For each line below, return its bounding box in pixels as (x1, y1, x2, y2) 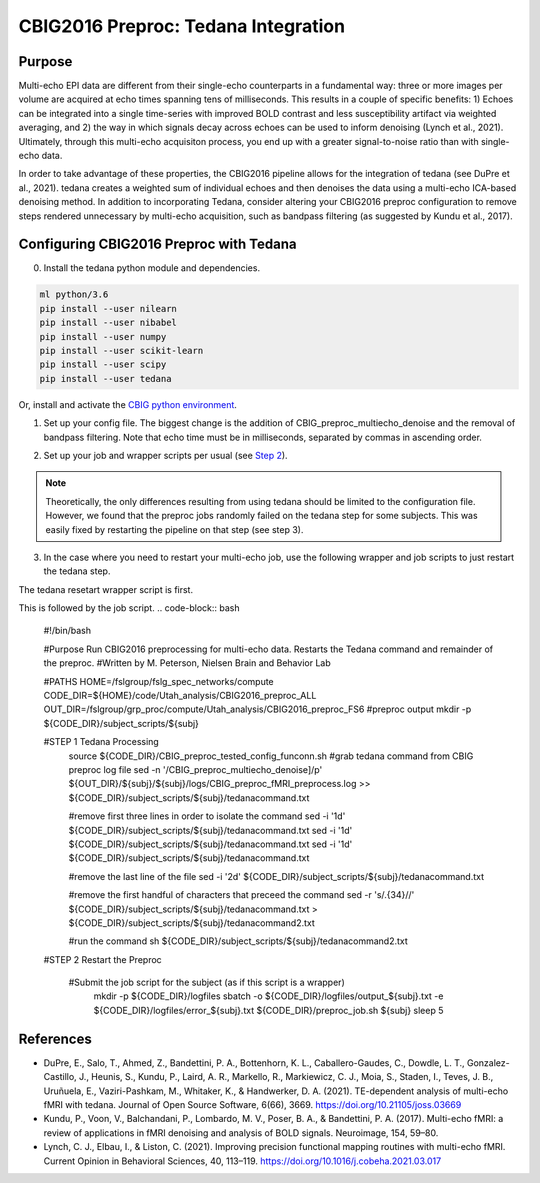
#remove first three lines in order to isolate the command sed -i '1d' (68, 810, 346, 822)
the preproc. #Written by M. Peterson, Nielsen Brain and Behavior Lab (43, 657, 331, 669)
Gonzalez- (466, 1056, 510, 1069)
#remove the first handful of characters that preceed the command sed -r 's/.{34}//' (68, 889, 415, 901)
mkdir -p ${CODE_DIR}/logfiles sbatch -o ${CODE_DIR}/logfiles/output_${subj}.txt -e (93, 990, 444, 1002)
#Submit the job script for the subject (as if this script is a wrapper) (68, 976, 345, 989)
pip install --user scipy (39, 359, 167, 370)
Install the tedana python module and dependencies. (43, 262, 260, 274)
